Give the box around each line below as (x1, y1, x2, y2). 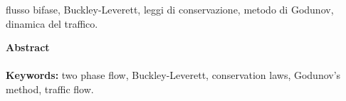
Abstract (6, 40, 50, 55)
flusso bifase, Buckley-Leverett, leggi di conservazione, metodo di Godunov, (6, 2, 334, 16)
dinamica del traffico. (6, 16, 98, 31)
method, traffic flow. (6, 81, 94, 96)
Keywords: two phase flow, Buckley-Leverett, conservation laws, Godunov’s (6, 68, 341, 83)
